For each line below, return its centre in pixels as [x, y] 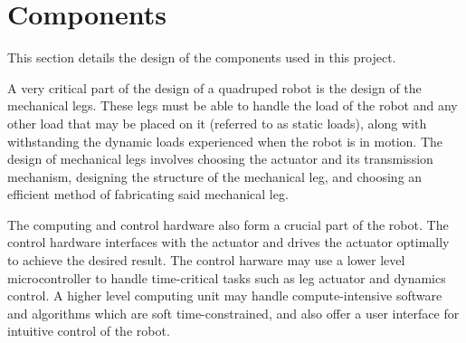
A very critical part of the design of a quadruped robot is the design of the [214, 87]
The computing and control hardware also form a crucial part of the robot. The [228, 224]
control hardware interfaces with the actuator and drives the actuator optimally [228, 242]
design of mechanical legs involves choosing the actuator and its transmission [220, 159]
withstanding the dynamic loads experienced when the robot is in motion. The [225, 141]
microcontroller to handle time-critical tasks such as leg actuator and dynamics [227, 277]
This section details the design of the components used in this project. [202, 57]
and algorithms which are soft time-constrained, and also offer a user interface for [233, 313]
